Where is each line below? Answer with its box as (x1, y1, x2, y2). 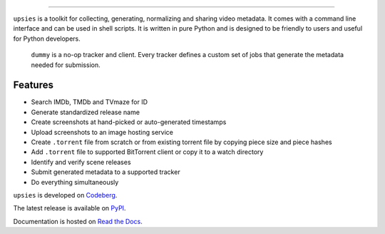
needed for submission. (31, 61, 101, 69)
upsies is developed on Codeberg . (13, 190, 118, 199)
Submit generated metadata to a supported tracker (31, 168, 181, 176)
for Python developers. (13, 34, 81, 43)
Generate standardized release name (31, 108, 140, 116)
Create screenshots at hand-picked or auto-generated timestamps (31, 118, 227, 126)
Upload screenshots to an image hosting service (31, 128, 174, 136)
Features (13, 79, 53, 91)
